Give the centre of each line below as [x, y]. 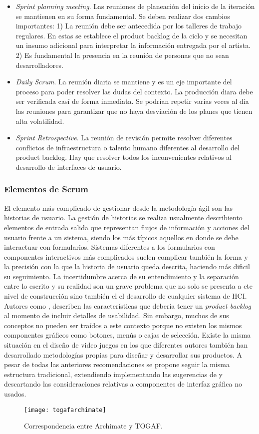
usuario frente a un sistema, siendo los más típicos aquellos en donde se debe [121, 237]
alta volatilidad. [40, 121]
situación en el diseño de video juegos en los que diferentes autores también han [126, 345]
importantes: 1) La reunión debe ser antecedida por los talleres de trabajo [129, 26]
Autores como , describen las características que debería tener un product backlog [128, 305]
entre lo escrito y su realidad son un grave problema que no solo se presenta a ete [129, 286]
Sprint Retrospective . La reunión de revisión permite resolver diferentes [124, 138]
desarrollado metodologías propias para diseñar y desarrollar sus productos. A [123, 354]
